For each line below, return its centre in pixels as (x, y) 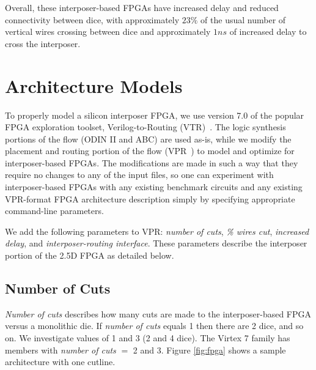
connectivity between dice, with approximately (92, 19)
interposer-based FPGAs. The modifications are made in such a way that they (152, 162)
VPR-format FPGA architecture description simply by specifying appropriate (150, 198)
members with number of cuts (61, 350)
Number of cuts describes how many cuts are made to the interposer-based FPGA (158, 313)
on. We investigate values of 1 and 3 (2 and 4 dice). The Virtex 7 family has (148, 338)
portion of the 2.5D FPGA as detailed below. (90, 255)
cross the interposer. (43, 43)
